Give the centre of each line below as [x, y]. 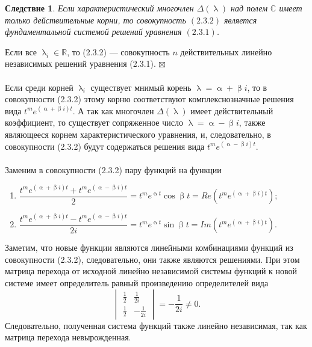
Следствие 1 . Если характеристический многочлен [99, 8]
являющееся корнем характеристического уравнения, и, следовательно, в [138, 134]
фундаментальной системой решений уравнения [93, 32]
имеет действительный [232, 110]
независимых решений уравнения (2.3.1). [80, 63]
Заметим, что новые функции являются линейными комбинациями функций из [149, 247]
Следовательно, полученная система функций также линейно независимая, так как [156, 325]
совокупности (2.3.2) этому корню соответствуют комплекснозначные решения [149, 99]
